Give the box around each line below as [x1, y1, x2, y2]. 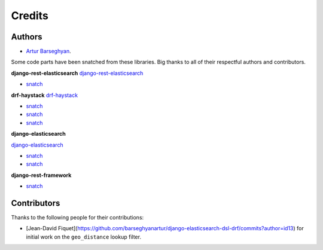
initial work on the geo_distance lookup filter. [26, 233, 142, 240]
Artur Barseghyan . [26, 48, 71, 55]
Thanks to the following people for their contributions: [11, 214, 144, 221]
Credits [11, 9, 49, 22]
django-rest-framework [11, 171, 72, 179]
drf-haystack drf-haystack [11, 92, 78, 99]
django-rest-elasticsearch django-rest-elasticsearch [11, 69, 144, 77]
